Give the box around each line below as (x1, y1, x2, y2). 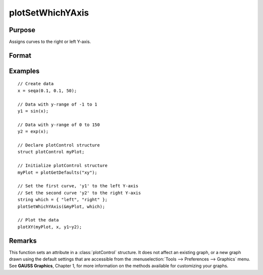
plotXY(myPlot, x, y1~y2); (18, 224, 82, 230)
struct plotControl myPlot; (18, 149, 85, 155)
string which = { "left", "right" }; (18, 197, 108, 202)
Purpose (9, 26, 36, 34)
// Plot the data (18, 217, 59, 223)
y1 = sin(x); (18, 109, 49, 114)
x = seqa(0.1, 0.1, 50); (18, 88, 77, 93)
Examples (9, 67, 40, 75)
